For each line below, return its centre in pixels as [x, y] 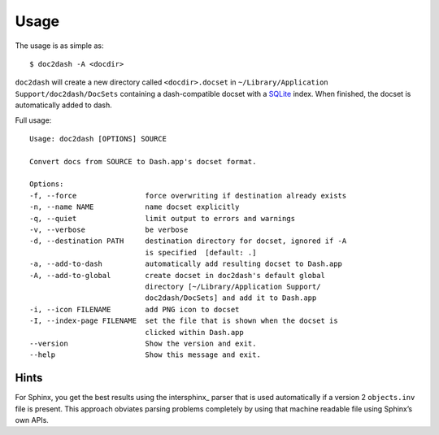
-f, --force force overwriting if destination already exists [188, 196]
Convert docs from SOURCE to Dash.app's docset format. [143, 161]
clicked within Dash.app [194, 332]
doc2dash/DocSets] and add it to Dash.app [231, 298]
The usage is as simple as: [59, 46]
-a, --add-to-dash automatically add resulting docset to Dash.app [186, 264]
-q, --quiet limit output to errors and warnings [163, 218]
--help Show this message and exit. [146, 355]
